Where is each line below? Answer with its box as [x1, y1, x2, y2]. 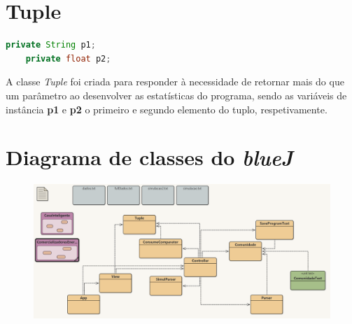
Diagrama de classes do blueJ [6, 143, 293, 172]
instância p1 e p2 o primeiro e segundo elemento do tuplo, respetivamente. [6, 101, 328, 116]
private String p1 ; [6, 40, 96, 50]
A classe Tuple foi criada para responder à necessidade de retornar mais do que [6, 74, 344, 89]
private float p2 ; [25, 53, 111, 64]
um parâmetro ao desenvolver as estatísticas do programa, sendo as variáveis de [6, 87, 347, 102]
